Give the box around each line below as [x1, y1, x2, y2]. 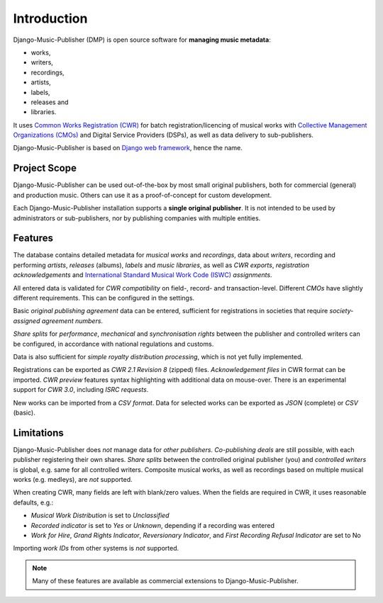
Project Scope [13, 162, 77, 174]
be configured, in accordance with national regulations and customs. [13, 339, 214, 348]
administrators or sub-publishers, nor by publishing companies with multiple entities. [13, 213, 261, 222]
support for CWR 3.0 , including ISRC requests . [13, 385, 149, 394]
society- [329, 307, 354, 315]
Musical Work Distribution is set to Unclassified [30, 511, 170, 520]
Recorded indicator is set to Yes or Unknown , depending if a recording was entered [30, 521, 274, 529]
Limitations [13, 427, 64, 439]
